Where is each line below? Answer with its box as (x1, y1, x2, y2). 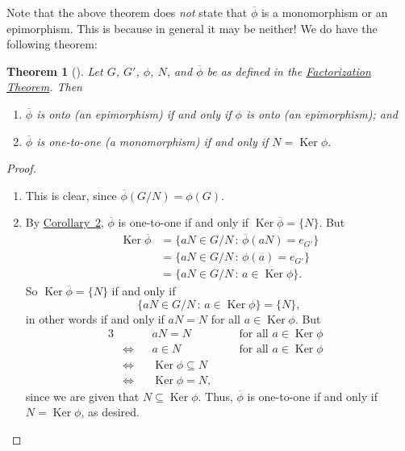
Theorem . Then (6, 78, 82, 95)
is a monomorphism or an (261, 4, 388, 20)
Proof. (6, 160, 36, 177)
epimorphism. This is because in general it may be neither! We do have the (6, 19, 378, 36)
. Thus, (198, 387, 233, 404)
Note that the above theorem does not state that (6, 4, 248, 20)
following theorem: (6, 35, 98, 52)
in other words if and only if (25, 310, 165, 327)
